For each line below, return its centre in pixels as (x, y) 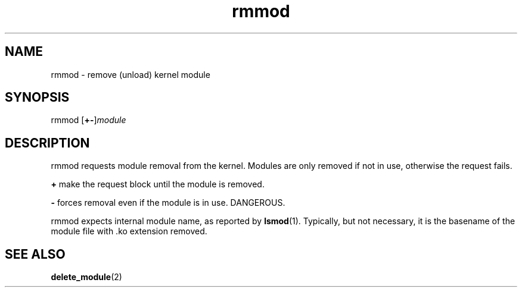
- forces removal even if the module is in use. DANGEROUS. (168, 203)
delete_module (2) (86, 277)
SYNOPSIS (37, 98)
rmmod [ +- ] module (88, 120)
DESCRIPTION (47, 143)
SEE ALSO (35, 254)
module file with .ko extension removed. (129, 231)
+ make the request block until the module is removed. (158, 184)
